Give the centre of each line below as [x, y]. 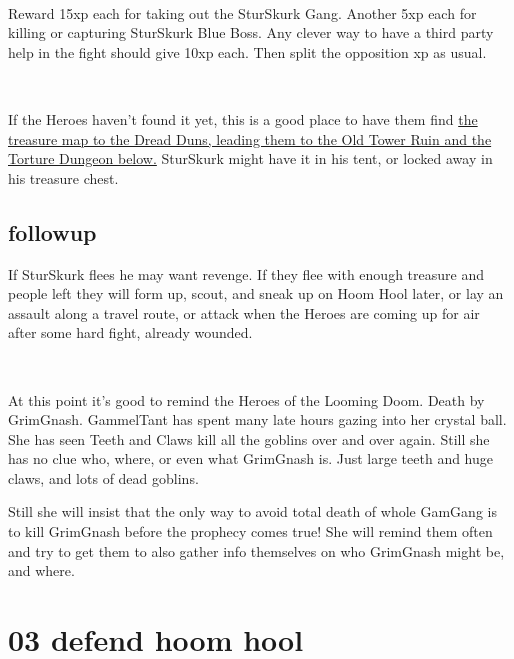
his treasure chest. [63, 177]
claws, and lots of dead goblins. [103, 477]
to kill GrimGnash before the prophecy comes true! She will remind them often [250, 531]
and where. [41, 570]
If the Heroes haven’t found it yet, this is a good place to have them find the [243, 118]
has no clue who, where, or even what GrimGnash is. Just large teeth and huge [251, 458]
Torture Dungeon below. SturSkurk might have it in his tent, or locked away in [250, 158]
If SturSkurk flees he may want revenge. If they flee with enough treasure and [246, 273]
